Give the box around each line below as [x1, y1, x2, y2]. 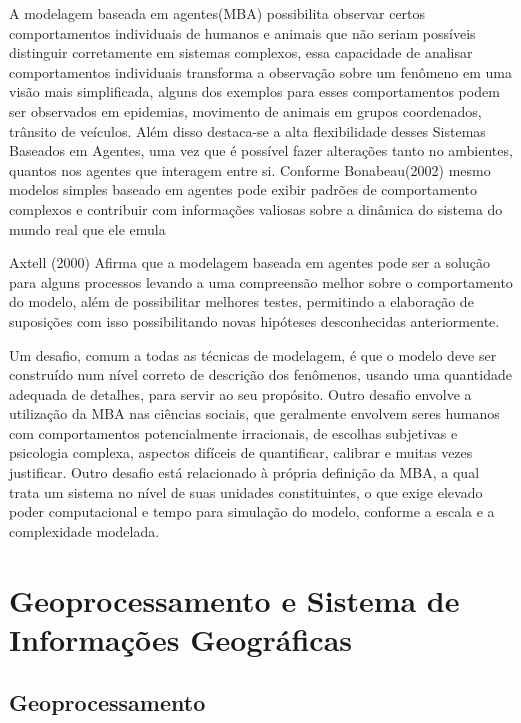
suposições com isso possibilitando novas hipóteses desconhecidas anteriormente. [9, 310, 500, 331]
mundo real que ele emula [9, 218, 166, 239]
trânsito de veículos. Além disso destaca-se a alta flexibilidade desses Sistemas [9, 120, 486, 141]
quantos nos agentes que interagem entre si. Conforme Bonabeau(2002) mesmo [9, 159, 491, 180]
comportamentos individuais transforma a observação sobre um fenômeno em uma [9, 61, 513, 82]
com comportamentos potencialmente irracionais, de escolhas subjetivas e [9, 422, 458, 443]
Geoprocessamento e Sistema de [9, 579, 460, 620]
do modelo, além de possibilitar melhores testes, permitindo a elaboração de [9, 291, 474, 312]
